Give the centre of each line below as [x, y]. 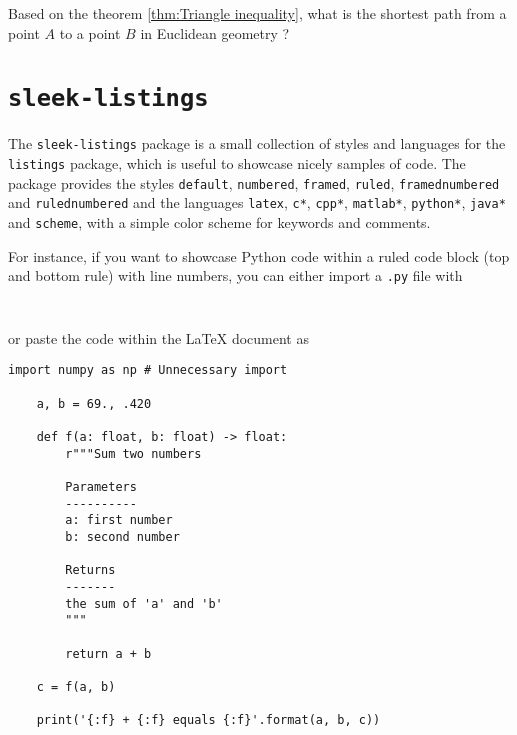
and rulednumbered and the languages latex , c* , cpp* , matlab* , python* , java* [257, 202]
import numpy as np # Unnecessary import [148, 370]
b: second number [122, 537]
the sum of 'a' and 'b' [144, 603]
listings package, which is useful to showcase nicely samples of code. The [237, 163]
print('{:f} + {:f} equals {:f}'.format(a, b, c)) [208, 720]
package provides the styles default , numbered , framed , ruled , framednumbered [254, 182]
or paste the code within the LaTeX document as [158, 337]
